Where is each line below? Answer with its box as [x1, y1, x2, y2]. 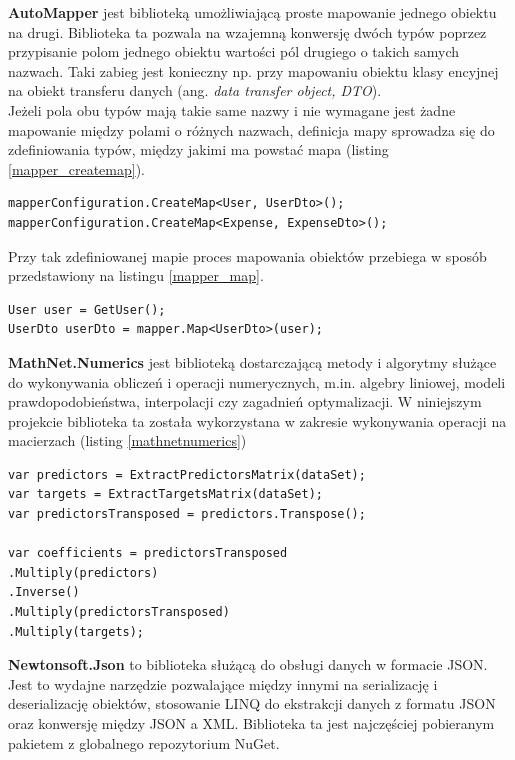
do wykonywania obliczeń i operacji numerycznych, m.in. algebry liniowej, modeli [8, 371, 506, 392]
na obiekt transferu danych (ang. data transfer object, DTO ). [8, 80, 382, 101]
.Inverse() [8, 585, 80, 600]
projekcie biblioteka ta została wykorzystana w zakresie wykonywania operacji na [8, 410, 507, 431]
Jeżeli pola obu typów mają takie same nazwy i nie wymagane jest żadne [8, 99, 456, 120]
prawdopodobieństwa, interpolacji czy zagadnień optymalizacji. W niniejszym [8, 391, 482, 412]
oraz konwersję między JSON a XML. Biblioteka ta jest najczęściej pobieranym [8, 713, 495, 733]
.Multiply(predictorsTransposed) [8, 605, 230, 620]
